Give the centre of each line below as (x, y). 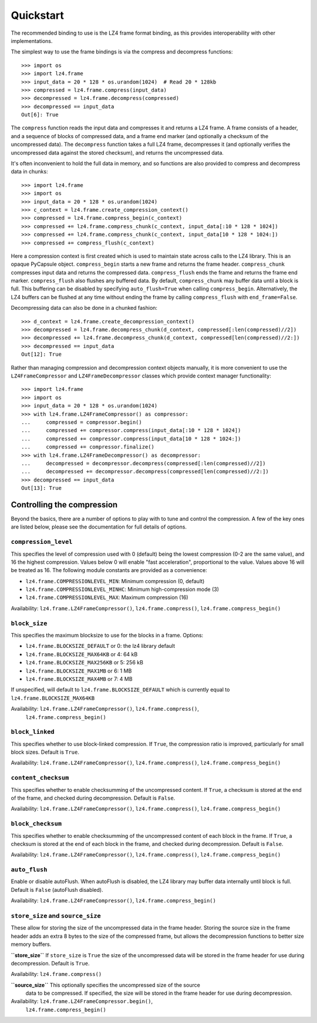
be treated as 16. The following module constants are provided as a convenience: (109, 570)
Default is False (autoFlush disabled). (57, 890)
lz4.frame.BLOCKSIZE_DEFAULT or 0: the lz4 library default (100, 646)
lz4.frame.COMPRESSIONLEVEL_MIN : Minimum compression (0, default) (115, 581)
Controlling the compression (64, 505)
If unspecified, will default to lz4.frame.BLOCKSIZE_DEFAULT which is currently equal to (120, 690)
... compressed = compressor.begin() (82, 422)
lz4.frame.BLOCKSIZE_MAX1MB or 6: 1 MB (79, 671)
